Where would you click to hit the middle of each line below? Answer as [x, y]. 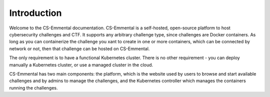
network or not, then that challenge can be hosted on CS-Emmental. [79, 48]
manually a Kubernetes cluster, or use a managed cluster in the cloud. [81, 65]
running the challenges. [33, 88]
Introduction [35, 13]
